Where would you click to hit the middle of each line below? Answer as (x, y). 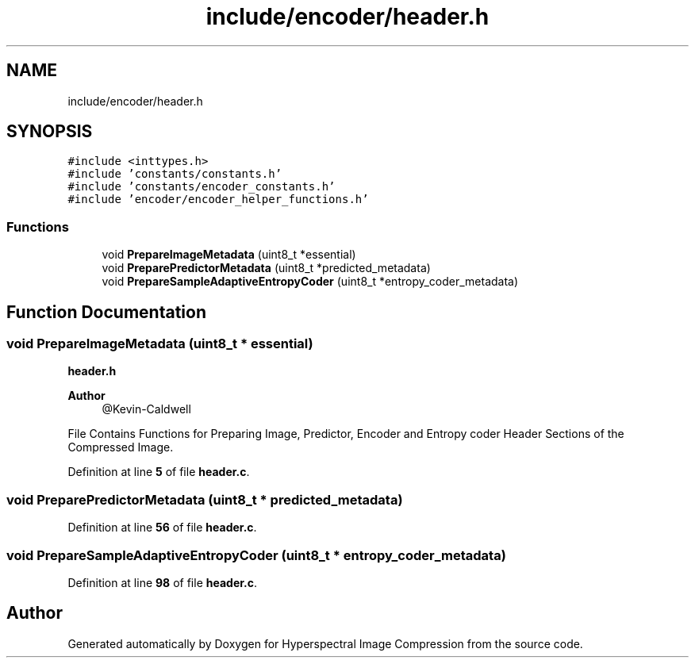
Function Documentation (106, 312)
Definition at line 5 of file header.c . (159, 472)
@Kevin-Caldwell (146, 409)
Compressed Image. (121, 447)
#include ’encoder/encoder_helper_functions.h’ (218, 200)
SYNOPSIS (50, 132)
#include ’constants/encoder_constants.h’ (202, 187)
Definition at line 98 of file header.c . (163, 582)
